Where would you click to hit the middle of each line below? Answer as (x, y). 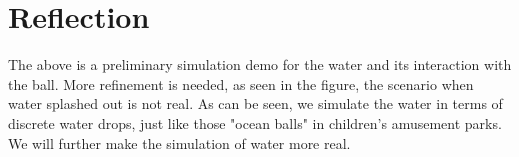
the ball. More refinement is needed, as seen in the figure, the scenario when (241, 83)
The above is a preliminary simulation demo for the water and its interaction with (260, 64)
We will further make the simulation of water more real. (179, 142)
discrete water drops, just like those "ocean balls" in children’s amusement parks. (255, 122)
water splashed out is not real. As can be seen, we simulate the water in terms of (255, 103)
